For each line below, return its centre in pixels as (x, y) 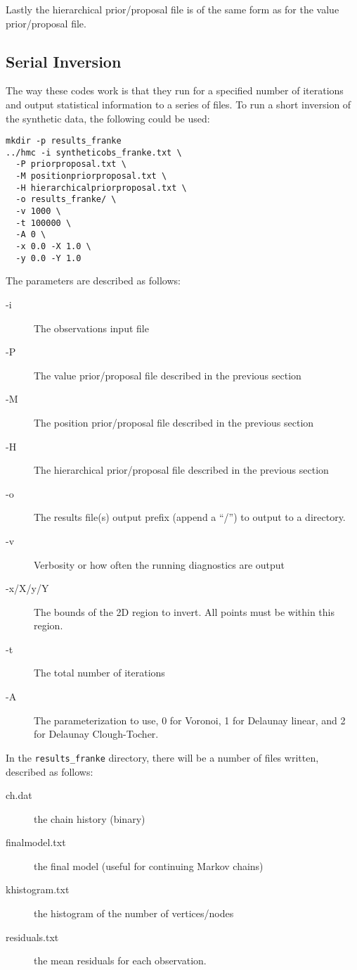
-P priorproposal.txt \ (71, 164)
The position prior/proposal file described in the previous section (174, 422)
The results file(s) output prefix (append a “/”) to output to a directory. (190, 517)
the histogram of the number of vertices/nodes (134, 913)
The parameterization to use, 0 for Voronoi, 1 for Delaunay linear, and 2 (190, 720)
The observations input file (91, 328)
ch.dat (19, 795)
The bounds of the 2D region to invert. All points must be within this (184, 611)
